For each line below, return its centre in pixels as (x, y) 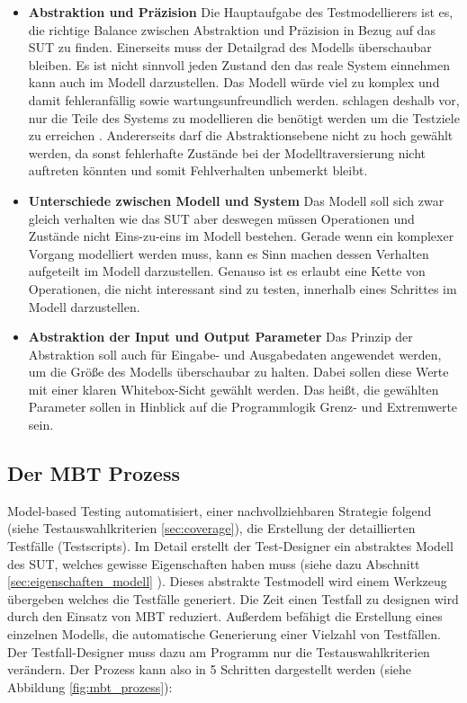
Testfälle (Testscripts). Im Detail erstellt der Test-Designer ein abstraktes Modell (230, 546)
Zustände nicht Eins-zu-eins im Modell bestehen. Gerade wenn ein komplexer (241, 236)
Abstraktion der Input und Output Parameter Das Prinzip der (220, 337)
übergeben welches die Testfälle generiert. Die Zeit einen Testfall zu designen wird (233, 598)
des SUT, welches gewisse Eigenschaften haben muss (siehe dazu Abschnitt (214, 563)
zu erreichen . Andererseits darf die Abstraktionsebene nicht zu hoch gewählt (241, 135)
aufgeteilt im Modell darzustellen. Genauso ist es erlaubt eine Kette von (227, 271)
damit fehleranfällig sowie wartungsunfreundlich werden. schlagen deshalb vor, (244, 99)
